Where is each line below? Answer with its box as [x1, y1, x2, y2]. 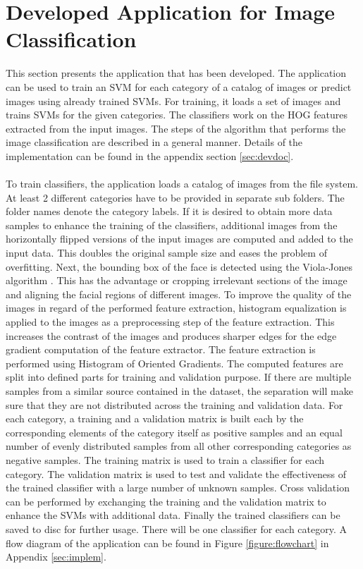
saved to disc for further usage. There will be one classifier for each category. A [6, 521, 347, 536]
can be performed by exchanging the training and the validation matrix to [6, 494, 326, 508]
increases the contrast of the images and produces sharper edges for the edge [6, 328, 337, 343]
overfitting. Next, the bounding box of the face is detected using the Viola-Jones [6, 259, 353, 274]
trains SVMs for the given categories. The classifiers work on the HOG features [6, 107, 348, 122]
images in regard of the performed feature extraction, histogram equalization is [6, 300, 347, 315]
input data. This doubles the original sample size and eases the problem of [6, 245, 327, 260]
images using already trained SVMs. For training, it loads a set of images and [6, 93, 341, 108]
